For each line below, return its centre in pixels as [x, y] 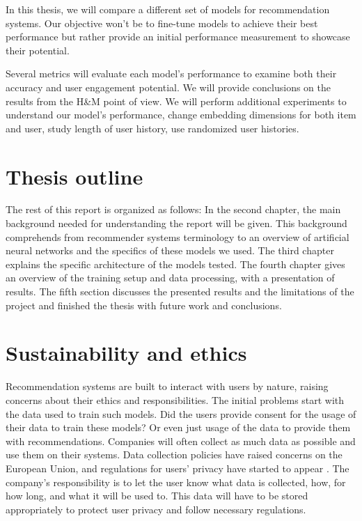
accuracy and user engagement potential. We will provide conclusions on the [168, 87]
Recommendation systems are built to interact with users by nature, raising [167, 386]
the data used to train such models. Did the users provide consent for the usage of [181, 413]
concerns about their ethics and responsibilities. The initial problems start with [175, 399]
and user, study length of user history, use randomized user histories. [152, 128]
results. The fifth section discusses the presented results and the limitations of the [180, 291]
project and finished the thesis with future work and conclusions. [144, 305]
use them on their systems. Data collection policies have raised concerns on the [174, 454]
